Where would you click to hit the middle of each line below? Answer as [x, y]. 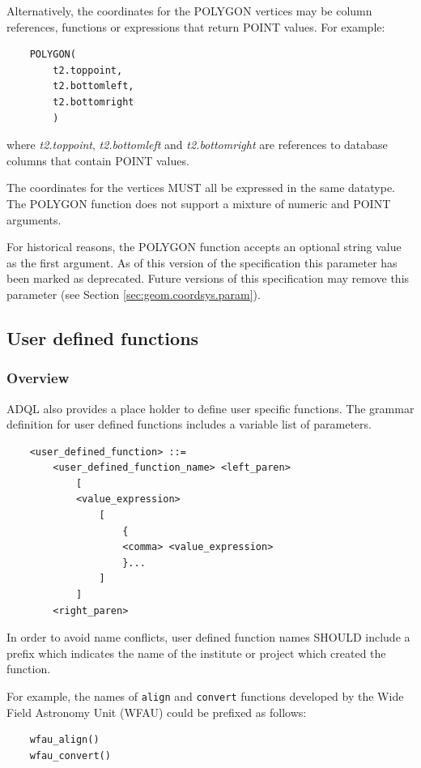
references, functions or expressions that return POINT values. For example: [196, 26]
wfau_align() [64, 740]
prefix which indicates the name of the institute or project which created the [196, 653]
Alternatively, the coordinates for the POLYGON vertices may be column [189, 11]
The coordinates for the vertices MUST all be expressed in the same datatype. [201, 188]
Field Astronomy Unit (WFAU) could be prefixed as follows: [157, 712]
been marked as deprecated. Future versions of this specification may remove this [208, 278]
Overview [38, 378]
